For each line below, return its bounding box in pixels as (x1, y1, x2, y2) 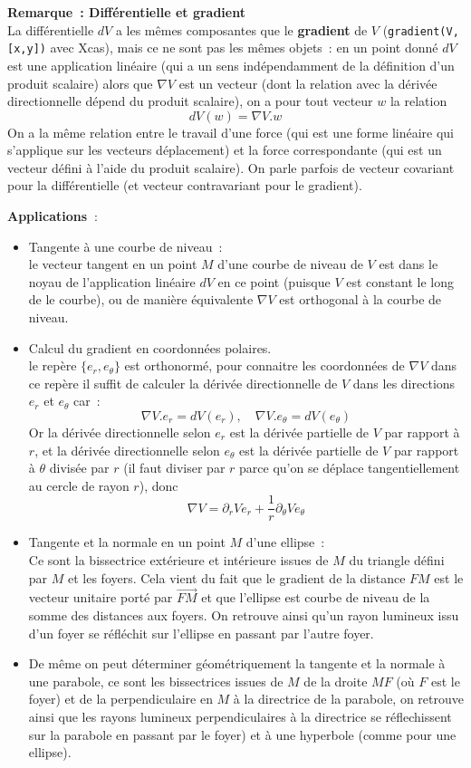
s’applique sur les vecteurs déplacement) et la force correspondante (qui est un (7, 140, 442, 159)
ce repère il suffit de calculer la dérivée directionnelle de (28, 373, 338, 392)
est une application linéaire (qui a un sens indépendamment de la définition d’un (7, 55, 455, 74)
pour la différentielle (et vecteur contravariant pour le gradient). (7, 176, 362, 195)
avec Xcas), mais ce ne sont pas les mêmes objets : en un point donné (50, 38, 438, 57)
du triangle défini (349, 551, 445, 570)
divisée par (49, 458, 110, 477)
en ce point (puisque (217, 272, 331, 291)
